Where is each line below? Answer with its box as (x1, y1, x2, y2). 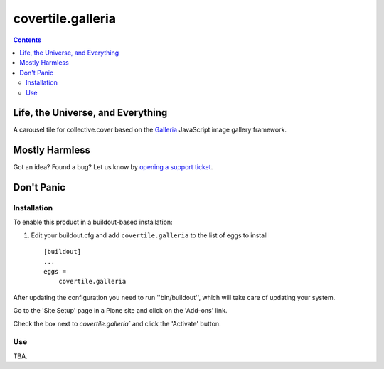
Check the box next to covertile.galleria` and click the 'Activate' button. (13, 319, 221, 328)
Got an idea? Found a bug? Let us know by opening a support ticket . (13, 163, 213, 171)
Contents (13, 36, 42, 44)
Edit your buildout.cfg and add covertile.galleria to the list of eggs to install (31, 231, 268, 240)
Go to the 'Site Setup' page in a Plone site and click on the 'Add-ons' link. (13, 306, 228, 315)
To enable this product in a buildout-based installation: (13, 218, 174, 227)
